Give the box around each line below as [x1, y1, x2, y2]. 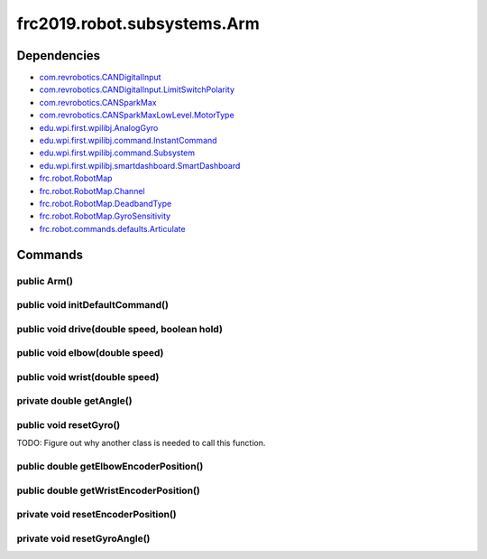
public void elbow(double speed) [16, 347, 164, 359]
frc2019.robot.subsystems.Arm [16, 14, 261, 33]
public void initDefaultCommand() [16, 299, 169, 312]
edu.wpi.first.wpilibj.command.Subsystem [39, 147, 196, 158]
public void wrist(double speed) [16, 370, 160, 383]
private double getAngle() [16, 395, 133, 407]
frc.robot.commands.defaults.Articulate [39, 223, 186, 234]
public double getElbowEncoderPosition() [16, 461, 204, 473]
